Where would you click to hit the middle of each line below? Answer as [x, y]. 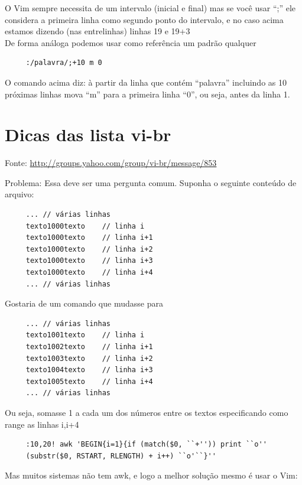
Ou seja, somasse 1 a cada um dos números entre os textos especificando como [147, 412]
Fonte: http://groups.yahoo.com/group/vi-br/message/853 [111, 163]
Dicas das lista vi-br [88, 134]
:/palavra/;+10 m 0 [64, 63]
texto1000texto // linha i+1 [89, 238]
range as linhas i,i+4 [42, 424]
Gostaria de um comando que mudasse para [84, 303]
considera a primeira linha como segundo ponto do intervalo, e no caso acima [144, 19]
